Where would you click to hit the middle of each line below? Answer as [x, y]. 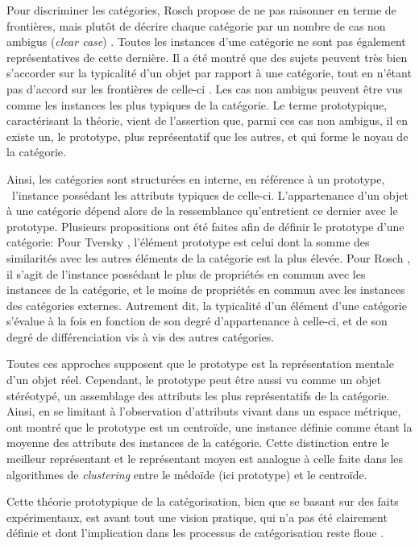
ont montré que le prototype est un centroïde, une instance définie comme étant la [209, 426]
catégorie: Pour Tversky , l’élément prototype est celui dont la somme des [188, 242]
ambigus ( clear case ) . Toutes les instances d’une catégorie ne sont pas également [206, 41]
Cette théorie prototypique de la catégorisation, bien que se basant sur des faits [203, 501]
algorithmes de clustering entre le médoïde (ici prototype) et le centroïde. [187, 474]
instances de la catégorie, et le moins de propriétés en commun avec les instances [206, 290]
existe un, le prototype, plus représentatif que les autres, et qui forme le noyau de [207, 136]
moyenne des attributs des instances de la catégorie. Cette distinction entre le [198, 443]
